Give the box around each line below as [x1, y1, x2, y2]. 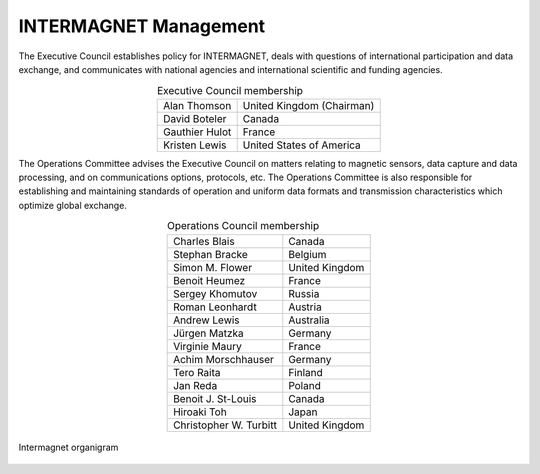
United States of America [242, 138, 362, 152]
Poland [288, 378, 322, 392]
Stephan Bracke [173, 247, 249, 261]
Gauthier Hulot [163, 125, 232, 139]
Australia [288, 313, 330, 327]
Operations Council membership [166, 219, 320, 233]
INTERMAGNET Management [18, 15, 266, 37]
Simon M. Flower [173, 260, 253, 274]
